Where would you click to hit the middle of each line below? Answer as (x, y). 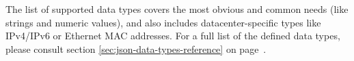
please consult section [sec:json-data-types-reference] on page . (136, 48)
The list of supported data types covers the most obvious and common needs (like (177, 9)
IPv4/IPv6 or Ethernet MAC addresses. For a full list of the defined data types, (173, 36)
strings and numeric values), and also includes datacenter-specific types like (163, 22)
